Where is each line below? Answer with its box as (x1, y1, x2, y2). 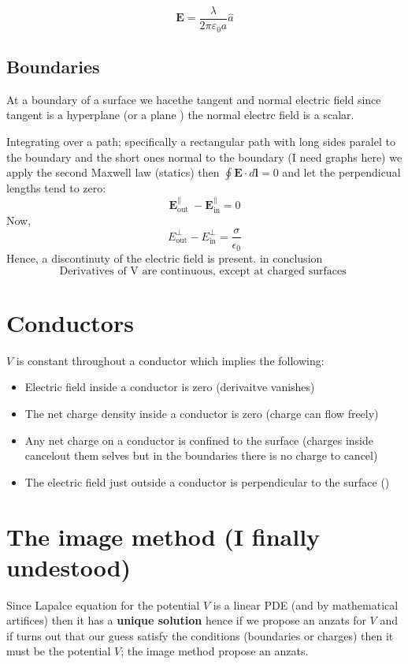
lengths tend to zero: (6, 180, 106, 196)
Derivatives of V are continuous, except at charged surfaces (59, 265, 347, 277)
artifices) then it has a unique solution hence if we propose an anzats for (6, 612, 366, 629)
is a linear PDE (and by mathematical (213, 596, 399, 613)
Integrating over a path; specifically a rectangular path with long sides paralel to (6, 132, 395, 149)
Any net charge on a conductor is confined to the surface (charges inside (24, 431, 374, 448)
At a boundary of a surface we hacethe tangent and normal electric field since (6, 91, 381, 107)
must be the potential (6, 643, 111, 659)
